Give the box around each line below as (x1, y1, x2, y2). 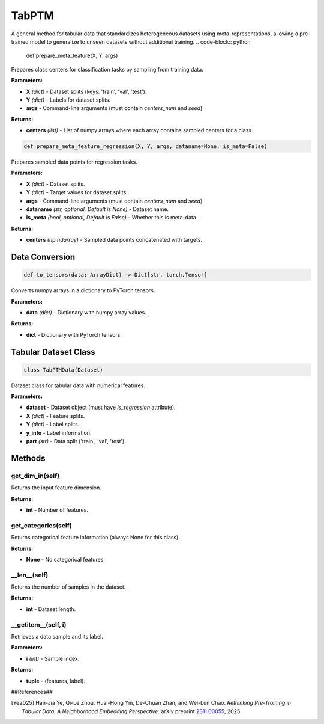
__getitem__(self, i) (11, 620, 67, 628)
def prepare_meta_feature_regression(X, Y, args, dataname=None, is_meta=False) (23, 143, 268, 150)
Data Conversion (11, 251, 76, 262)
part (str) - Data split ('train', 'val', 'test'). (26, 438, 126, 445)
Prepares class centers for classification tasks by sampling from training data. (11, 66, 203, 73)
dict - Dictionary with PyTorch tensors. (26, 331, 122, 338)
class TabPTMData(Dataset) (23, 366, 103, 373)
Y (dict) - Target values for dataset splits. (26, 189, 128, 196)
